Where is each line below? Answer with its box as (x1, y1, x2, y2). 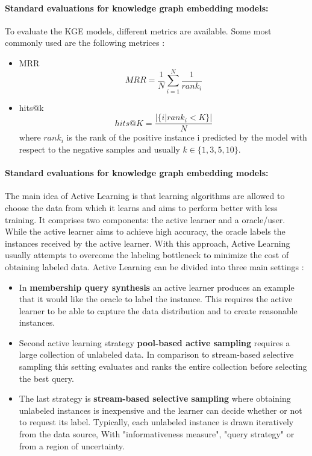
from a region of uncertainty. (19, 439, 125, 452)
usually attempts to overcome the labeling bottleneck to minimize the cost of (5, 249, 289, 261)
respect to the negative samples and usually (19, 142, 180, 155)
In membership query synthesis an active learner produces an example (19, 280, 295, 293)
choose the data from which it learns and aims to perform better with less (5, 201, 278, 214)
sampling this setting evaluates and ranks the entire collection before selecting (19, 360, 307, 373)
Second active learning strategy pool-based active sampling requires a (19, 336, 290, 349)
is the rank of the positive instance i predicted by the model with (66, 131, 307, 144)
